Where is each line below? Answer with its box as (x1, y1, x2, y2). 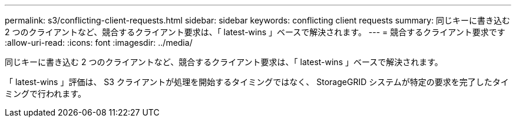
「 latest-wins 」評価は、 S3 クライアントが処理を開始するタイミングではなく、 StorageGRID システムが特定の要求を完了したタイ (5, 77, 509, 87)
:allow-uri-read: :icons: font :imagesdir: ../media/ (5, 38, 193, 48)
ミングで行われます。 (5, 89, 86, 99)
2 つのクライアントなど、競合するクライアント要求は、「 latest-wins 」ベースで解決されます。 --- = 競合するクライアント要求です (5, 27, 505, 37)
